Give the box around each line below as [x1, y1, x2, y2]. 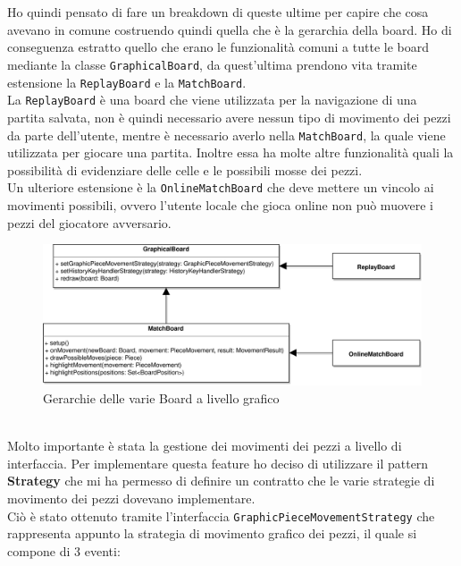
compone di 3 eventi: [7, 541, 121, 560]
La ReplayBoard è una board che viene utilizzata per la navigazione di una [7, 90, 417, 109]
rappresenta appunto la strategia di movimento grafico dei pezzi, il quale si [7, 524, 417, 543]
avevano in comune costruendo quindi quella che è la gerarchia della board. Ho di [7, 20, 452, 38]
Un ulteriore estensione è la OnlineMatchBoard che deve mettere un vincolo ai [7, 178, 434, 197]
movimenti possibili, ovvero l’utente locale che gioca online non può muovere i [7, 196, 433, 215]
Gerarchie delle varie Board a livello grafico [43, 388, 280, 407]
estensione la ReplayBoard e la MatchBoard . [7, 72, 247, 91]
